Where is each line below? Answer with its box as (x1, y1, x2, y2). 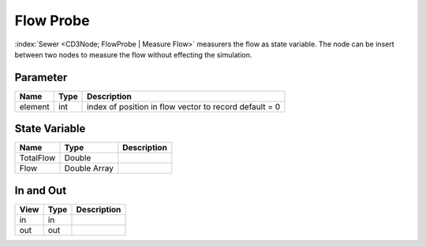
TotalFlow (19, 153, 56, 164)
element (19, 101, 50, 112)
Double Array (64, 163, 114, 174)
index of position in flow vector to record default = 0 (87, 101, 281, 112)
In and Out (14, 183, 67, 197)
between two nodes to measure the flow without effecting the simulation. (14, 50, 252, 59)
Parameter (14, 71, 68, 84)
